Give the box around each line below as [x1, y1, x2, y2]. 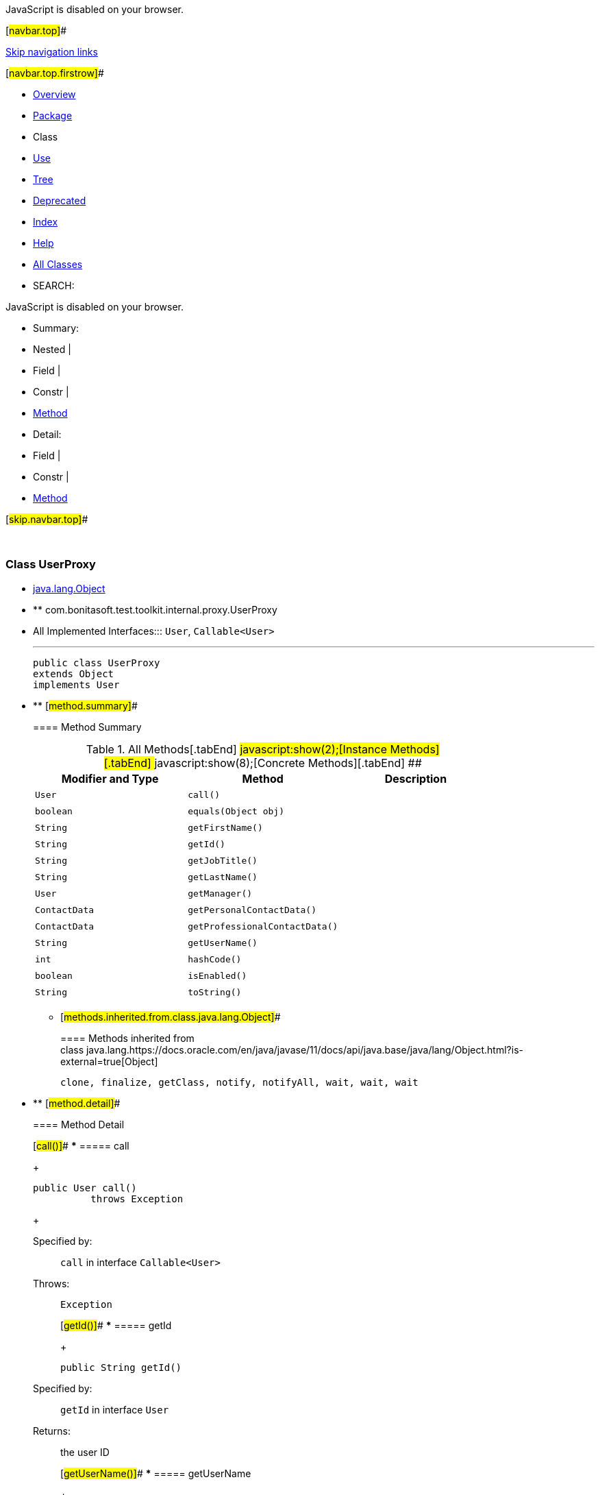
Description [384, 771, 447, 786]
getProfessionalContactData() [188, 921, 338, 932]
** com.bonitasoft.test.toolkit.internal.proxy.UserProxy [33, 603, 277, 616]
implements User [33, 679, 120, 690]
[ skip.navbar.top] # [5, 513, 88, 525]
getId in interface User [60, 1403, 169, 1415]
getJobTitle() [188, 855, 258, 866]
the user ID [60, 1446, 110, 1458]
